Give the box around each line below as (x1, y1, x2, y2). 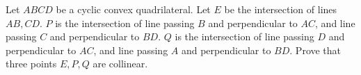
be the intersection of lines (224, 2, 337, 16)
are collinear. (93, 56, 148, 71)
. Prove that (289, 42, 342, 57)
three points (6, 56, 57, 71)
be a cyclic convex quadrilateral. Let (56, 2, 211, 16)
